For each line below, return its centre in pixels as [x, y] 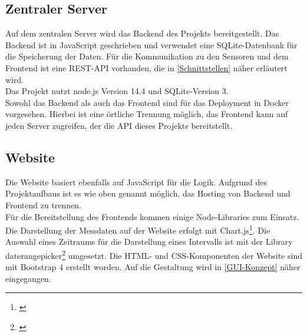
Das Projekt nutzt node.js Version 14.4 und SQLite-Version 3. [117, 91]
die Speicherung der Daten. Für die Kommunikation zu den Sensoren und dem [147, 56]
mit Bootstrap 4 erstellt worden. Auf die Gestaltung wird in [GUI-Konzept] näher [153, 267]
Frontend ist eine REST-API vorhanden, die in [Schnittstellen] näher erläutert [146, 67]
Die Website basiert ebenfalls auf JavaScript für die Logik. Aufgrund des [136, 182]
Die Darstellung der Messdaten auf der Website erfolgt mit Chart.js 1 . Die [138, 229]
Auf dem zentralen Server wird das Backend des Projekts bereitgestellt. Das [142, 33]
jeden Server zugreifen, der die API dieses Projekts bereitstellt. [119, 125]
